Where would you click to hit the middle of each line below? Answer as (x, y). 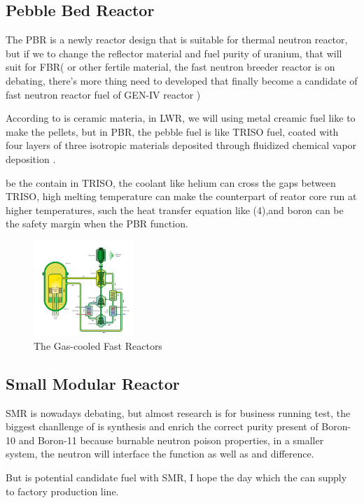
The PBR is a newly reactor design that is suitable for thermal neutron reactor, (177, 40)
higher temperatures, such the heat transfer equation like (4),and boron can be (175, 210)
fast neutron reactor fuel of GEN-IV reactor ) (103, 94)
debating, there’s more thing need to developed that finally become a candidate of (182, 80)
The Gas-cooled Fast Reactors (98, 345)
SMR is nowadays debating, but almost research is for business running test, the (178, 412)
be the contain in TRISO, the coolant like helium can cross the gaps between (171, 182)
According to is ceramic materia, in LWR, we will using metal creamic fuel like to (181, 118)
